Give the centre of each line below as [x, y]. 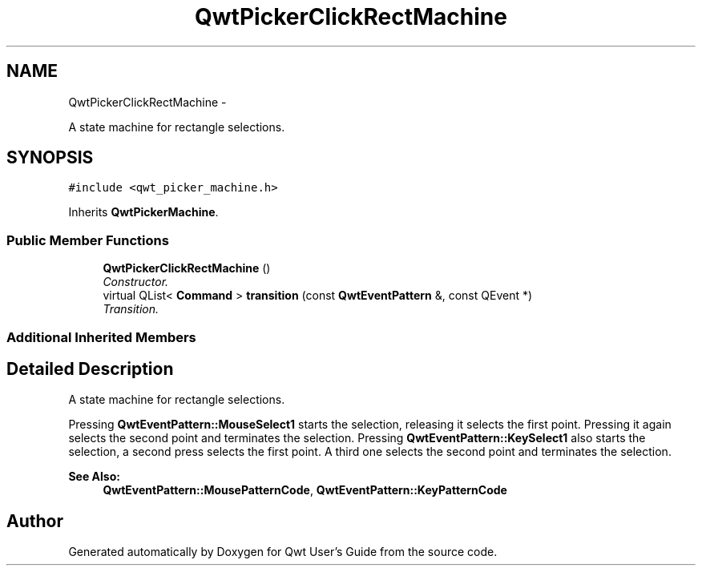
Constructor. [136, 282]
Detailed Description [90, 369]
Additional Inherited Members [101, 337]
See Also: [94, 477]
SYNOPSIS [50, 158]
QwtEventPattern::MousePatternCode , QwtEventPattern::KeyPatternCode [305, 490]
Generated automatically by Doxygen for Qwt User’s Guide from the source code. [283, 552]
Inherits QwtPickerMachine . [143, 212]
